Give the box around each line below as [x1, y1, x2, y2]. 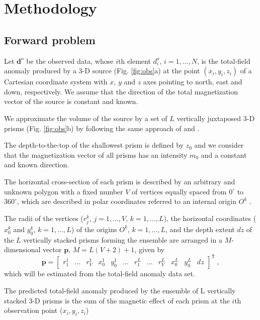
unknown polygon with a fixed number [4, 186, 123, 196]
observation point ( [4, 305, 63, 315]
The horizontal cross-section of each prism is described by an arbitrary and [4, 176, 235, 186]
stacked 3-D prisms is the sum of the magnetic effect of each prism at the [4, 295, 230, 305]
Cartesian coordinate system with [4, 76, 108, 87]
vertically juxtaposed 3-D [177, 113, 255, 123]
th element [118, 55, 151, 66]
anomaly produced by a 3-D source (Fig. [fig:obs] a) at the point [4, 65, 200, 76]
